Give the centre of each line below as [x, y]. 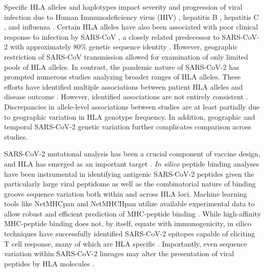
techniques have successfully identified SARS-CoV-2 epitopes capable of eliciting [130, 234]
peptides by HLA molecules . [49, 263]
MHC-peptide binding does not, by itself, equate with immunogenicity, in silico [128, 223]
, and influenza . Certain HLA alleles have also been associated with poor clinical [131, 27]
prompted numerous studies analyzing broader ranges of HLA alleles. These [123, 77]
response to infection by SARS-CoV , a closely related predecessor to [112, 36]
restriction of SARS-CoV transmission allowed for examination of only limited [126, 56]
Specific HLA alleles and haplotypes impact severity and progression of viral [123, 7]
